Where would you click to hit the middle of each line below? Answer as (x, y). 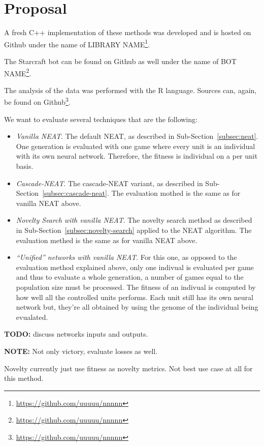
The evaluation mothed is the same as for (176, 193)
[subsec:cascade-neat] (75, 193)
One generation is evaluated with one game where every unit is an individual (136, 146)
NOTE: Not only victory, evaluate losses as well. (81, 351)
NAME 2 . (18, 72)
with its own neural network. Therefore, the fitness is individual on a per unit (137, 156)
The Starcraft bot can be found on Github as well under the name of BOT (120, 61)
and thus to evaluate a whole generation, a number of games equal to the (130, 277)
